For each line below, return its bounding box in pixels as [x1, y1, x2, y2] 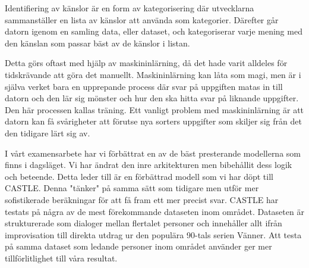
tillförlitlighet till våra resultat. [5, 251, 118, 264]
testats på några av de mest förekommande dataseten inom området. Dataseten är [5, 205, 304, 217]
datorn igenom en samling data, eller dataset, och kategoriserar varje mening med [5, 25, 302, 38]
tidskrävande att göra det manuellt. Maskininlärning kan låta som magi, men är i [5, 68, 301, 80]
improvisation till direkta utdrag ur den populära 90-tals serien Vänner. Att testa [5, 228, 302, 241]
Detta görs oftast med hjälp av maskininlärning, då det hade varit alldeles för [5, 57, 288, 69]
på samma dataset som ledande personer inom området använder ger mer [5, 240, 272, 253]
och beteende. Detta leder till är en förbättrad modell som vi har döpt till [5, 170, 273, 182]
